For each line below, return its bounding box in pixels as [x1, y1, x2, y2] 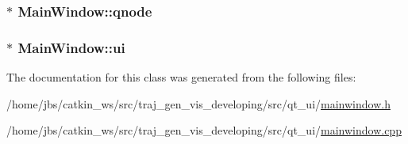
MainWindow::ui [17, 37, 125, 57]
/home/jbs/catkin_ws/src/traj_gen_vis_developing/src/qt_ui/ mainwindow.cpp [6, 122, 402, 138]
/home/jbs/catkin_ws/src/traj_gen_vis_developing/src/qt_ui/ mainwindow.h [6, 95, 391, 112]
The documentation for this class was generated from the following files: [6, 69, 356, 85]
